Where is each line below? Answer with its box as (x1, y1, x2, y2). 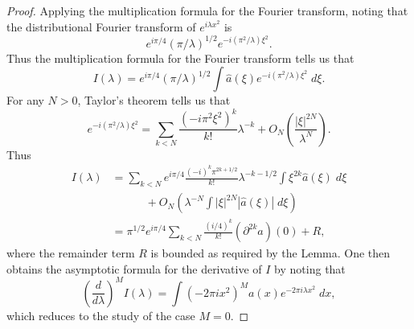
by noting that (274, 260, 346, 277)
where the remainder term (6, 245, 135, 261)
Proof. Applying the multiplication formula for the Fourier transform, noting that (6, 2, 408, 19)
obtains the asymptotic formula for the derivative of (6, 260, 262, 277)
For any (6, 92, 44, 109)
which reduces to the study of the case (6, 306, 195, 323)
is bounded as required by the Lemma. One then (150, 245, 391, 261)
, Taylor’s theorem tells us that (77, 92, 231, 109)
